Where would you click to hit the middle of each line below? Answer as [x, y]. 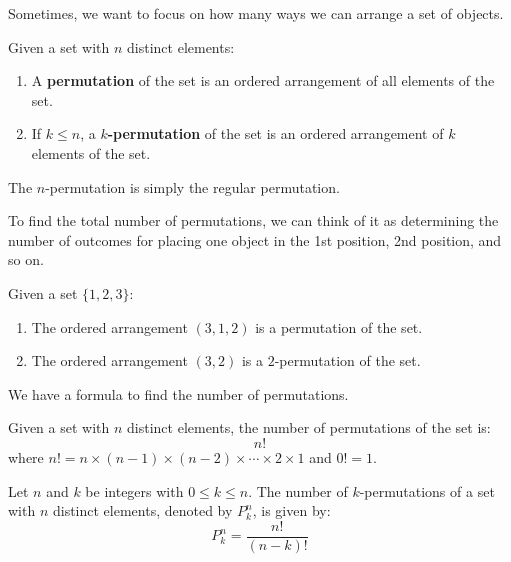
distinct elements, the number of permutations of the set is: [309, 427]
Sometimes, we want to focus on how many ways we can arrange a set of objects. [256, 13]
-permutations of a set [427, 490]
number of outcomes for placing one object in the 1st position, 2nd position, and [255, 239]
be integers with [134, 490]
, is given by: [291, 510]
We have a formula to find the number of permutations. [178, 393]
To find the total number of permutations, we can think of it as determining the [253, 220]
